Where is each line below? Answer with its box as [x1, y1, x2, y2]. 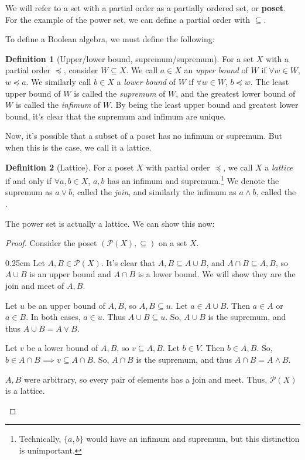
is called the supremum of [74, 87, 166, 99]
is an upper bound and [29, 268, 111, 280]
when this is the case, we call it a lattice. [5, 141, 152, 153]
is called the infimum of [15, 98, 101, 111]
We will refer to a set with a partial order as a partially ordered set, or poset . [5, 2, 286, 13]
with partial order [146, 161, 210, 173]
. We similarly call [26, 75, 91, 87]
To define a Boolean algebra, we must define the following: [5, 33, 215, 45]
